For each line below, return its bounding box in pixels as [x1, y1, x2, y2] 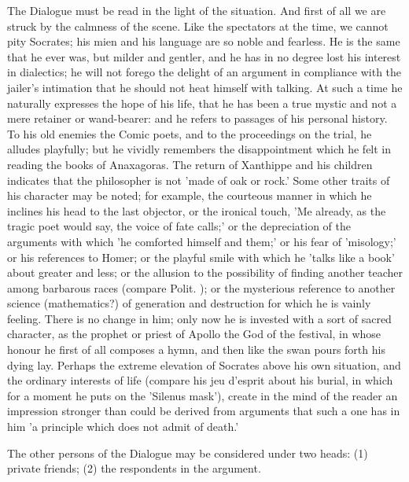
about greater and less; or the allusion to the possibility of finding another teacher [7, 264, 403, 281]
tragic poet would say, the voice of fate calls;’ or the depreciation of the [7, 218, 351, 234]
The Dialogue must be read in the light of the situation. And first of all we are [7, 2, 386, 18]
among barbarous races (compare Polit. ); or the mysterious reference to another [7, 279, 396, 296]
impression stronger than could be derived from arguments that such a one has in [7, 403, 400, 419]
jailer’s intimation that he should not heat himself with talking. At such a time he [7, 79, 403, 95]
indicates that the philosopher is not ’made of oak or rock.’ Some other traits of [7, 171, 390, 188]
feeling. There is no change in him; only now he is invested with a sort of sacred [7, 310, 392, 326]
